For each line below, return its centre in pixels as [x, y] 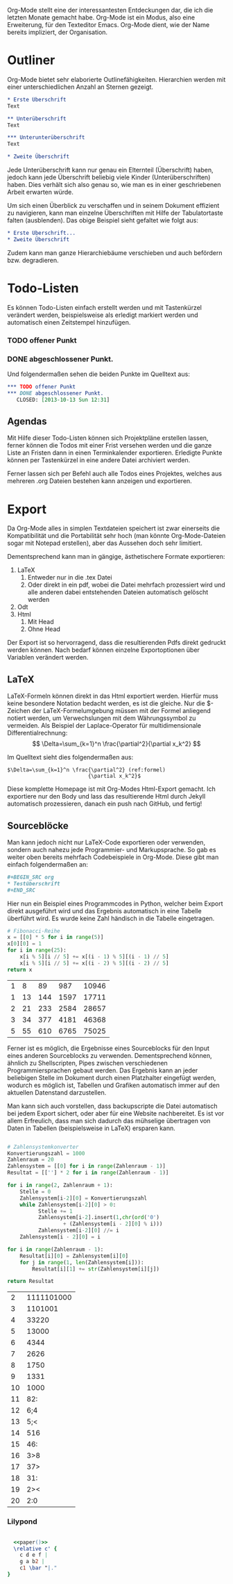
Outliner [31, 60]
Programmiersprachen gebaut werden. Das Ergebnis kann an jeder [103, 1070]
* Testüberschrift [34, 883]
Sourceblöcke [38, 825]
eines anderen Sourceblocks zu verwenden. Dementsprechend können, [110, 1055]
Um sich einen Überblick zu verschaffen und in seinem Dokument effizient [113, 206]
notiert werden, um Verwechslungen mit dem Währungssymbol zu [102, 718]
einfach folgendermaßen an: [48, 864]
